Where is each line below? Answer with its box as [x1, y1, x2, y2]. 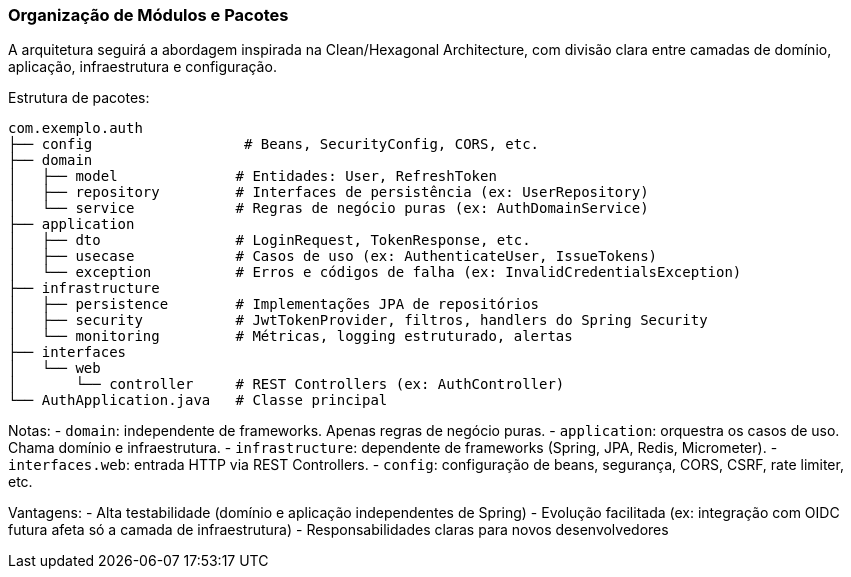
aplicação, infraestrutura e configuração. [8, 58, 277, 76]
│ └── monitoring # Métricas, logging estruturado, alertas [8, 328, 573, 345]
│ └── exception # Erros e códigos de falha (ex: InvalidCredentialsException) [8, 264, 742, 281]
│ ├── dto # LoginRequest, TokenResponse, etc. [8, 232, 531, 249]
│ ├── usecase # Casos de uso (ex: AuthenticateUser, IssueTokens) [8, 248, 658, 265]
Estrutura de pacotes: [8, 89, 150, 107]
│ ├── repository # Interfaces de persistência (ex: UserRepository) [8, 184, 649, 201]
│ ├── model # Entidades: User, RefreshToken [8, 168, 497, 185]
